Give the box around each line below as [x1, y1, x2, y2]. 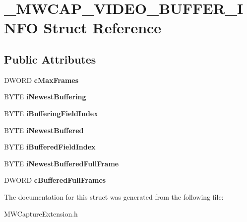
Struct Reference [43, 17, 162, 38]
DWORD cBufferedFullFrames [4, 175, 106, 185]
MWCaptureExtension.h [4, 208, 78, 219]
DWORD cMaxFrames [4, 74, 79, 85]
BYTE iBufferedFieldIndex [4, 142, 96, 152]
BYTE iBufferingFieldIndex [4, 108, 98, 118]
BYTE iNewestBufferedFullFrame [4, 158, 119, 168]
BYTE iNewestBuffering [4, 91, 86, 102]
